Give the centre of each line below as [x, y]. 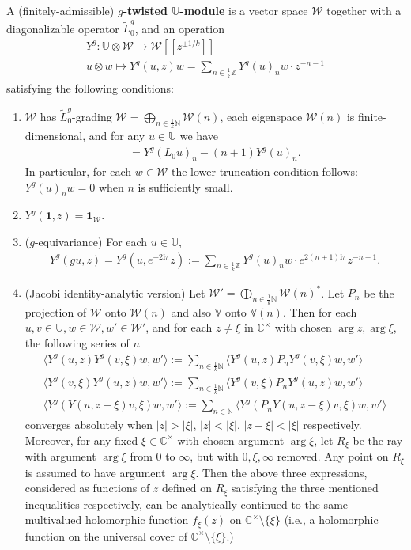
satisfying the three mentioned [305, 488]
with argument [60, 456]
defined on [187, 488]
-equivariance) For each [91, 242]
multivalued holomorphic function [107, 520]
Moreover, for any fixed [81, 440]
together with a [364, 10]
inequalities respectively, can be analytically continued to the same [187, 504]
